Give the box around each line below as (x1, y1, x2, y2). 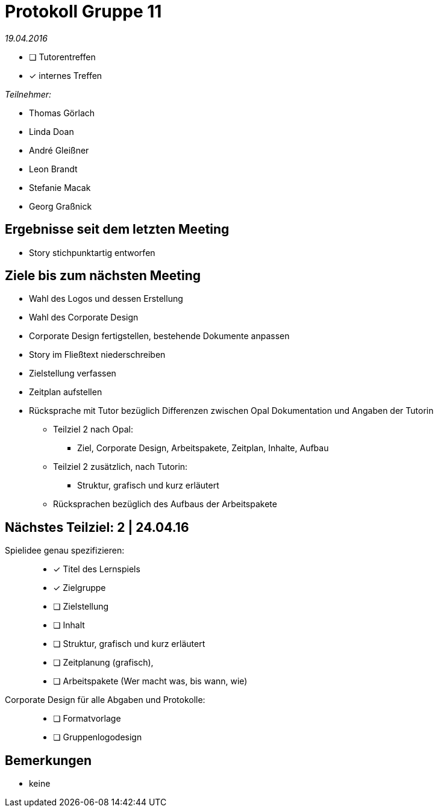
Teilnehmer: (5, 89, 52, 99)
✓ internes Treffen (29, 70, 102, 81)
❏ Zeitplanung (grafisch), (53, 657, 154, 668)
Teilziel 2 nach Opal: (53, 424, 134, 435)
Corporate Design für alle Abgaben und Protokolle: (5, 695, 205, 705)
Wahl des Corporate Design (29, 312, 139, 323)
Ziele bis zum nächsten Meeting (5, 268, 201, 284)
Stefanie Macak (29, 182, 91, 193)
